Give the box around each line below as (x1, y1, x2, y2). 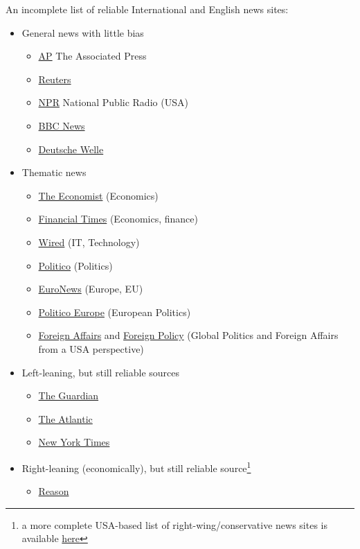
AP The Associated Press (38, 49, 147, 63)
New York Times (38, 435, 110, 449)
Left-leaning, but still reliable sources (21, 365, 180, 379)
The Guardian (38, 388, 99, 403)
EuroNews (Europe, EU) (38, 281, 143, 296)
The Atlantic (38, 411, 93, 426)
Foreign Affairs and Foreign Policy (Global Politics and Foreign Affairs (38, 328, 339, 342)
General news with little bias (21, 25, 144, 40)
